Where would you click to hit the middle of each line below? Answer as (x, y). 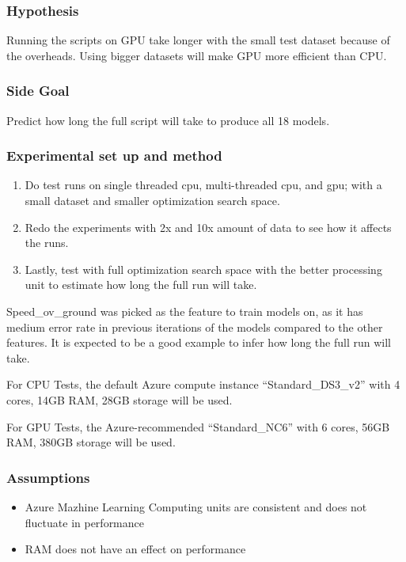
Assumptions (48, 477)
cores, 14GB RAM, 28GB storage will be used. (120, 399)
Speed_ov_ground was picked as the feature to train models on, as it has (185, 311)
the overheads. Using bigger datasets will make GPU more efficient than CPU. (197, 55)
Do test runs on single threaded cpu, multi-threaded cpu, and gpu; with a (203, 185)
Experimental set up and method (114, 156)
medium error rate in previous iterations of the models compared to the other (195, 327)
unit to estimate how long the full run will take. (141, 285)
